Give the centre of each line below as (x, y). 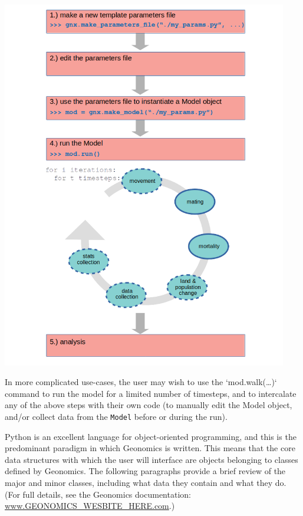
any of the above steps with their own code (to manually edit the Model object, (149, 405)
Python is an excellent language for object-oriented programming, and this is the (151, 436)
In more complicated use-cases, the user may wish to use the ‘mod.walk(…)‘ (141, 382)
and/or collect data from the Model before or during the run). (116, 416)
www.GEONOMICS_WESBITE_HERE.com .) (90, 506)
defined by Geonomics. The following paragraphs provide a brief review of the (145, 471)
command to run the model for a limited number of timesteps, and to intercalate (151, 393)
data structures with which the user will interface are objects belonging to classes (151, 459)
